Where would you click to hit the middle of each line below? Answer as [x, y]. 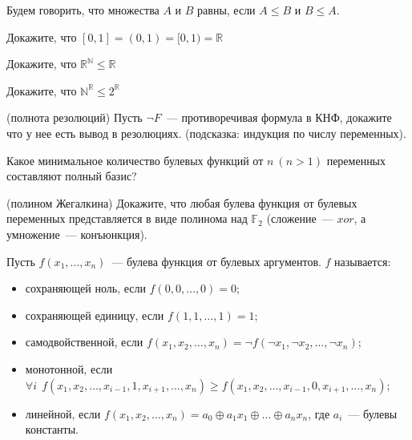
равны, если [226, 10]
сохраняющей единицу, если [95, 315]
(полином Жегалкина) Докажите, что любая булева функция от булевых [182, 202]
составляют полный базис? [72, 176]
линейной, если [63, 413]
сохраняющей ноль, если [85, 288]
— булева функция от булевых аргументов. [216, 261]
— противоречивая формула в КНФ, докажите [279, 117]
